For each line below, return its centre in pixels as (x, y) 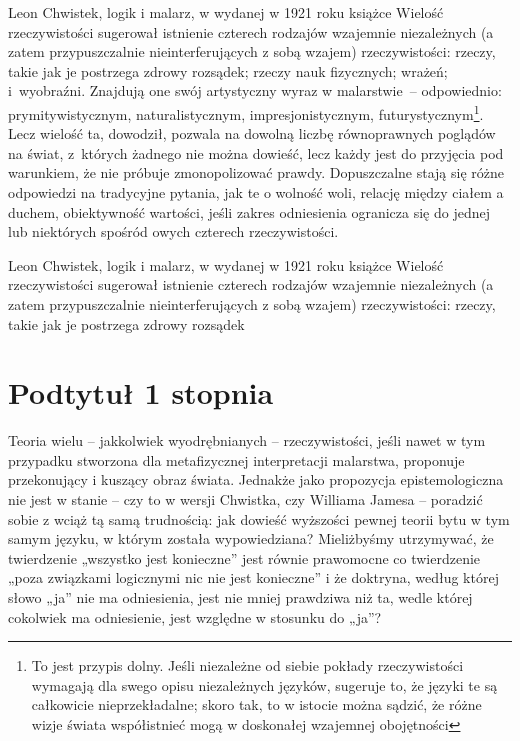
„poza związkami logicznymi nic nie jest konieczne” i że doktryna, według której (253, 577)
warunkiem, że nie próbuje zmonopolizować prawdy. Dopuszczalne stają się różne (256, 172)
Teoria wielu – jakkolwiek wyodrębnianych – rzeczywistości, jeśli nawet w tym (247, 440)
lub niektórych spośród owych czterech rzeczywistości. (173, 231)
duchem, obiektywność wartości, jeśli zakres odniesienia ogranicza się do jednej (249, 211)
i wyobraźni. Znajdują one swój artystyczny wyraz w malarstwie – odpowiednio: (255, 90)
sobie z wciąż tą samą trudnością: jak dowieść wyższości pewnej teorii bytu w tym (259, 518)
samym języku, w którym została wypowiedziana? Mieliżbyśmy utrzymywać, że (251, 538)
